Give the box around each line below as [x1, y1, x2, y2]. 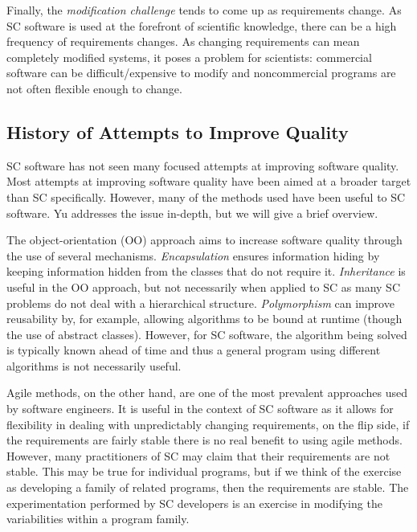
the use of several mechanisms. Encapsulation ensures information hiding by [6, 247, 380, 264]
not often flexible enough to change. [6, 80, 182, 96]
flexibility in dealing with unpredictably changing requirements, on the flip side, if [6, 415, 410, 432]
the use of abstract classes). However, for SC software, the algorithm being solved [6, 325, 407, 342]
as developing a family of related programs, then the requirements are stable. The [6, 479, 409, 496]
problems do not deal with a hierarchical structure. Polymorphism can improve [6, 294, 395, 311]
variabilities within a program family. [6, 510, 190, 527]
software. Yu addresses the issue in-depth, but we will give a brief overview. [6, 204, 378, 221]
